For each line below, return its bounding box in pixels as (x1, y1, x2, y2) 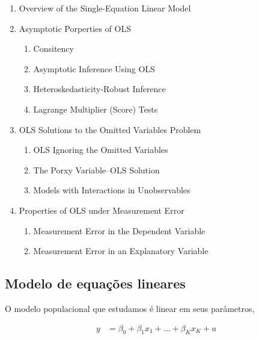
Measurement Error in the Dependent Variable (33, 224, 206, 237)
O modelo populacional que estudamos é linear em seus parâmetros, (5, 302, 255, 314)
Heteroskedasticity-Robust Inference (33, 82, 166, 95)
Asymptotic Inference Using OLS (33, 62, 155, 75)
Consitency (33, 42, 74, 55)
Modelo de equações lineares (5, 274, 186, 293)
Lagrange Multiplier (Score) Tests (33, 102, 158, 115)
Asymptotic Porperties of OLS (19, 22, 131, 34)
